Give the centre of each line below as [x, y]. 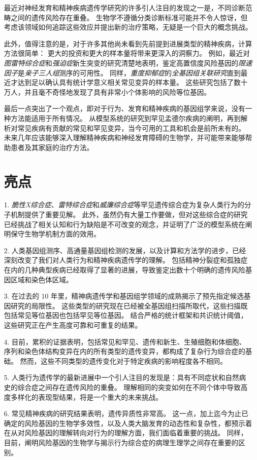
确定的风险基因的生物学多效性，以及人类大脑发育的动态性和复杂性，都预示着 [128, 423]
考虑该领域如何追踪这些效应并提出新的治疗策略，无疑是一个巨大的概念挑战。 [128, 27]
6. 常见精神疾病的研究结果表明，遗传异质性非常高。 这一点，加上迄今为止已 [126, 413]
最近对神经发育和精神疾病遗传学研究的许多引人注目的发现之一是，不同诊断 [125, 7]
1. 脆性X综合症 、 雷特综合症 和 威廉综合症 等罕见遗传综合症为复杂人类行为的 [124, 205]
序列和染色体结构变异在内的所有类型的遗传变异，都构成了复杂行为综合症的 [125, 351]
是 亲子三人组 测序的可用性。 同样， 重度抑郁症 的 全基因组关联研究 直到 [129, 72]
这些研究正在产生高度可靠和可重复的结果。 [73, 325]
